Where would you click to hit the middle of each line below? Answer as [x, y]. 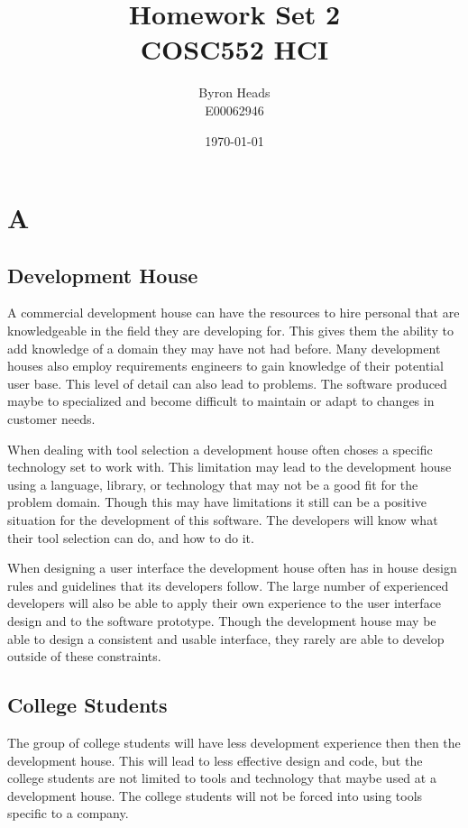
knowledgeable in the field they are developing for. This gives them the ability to [230, 331]
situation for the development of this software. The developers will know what [223, 520]
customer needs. [51, 419]
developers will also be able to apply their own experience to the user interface [225, 603]
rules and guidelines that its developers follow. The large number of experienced [228, 585]
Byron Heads [234, 92]
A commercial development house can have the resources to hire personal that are [234, 313]
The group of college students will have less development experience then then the [234, 742]
